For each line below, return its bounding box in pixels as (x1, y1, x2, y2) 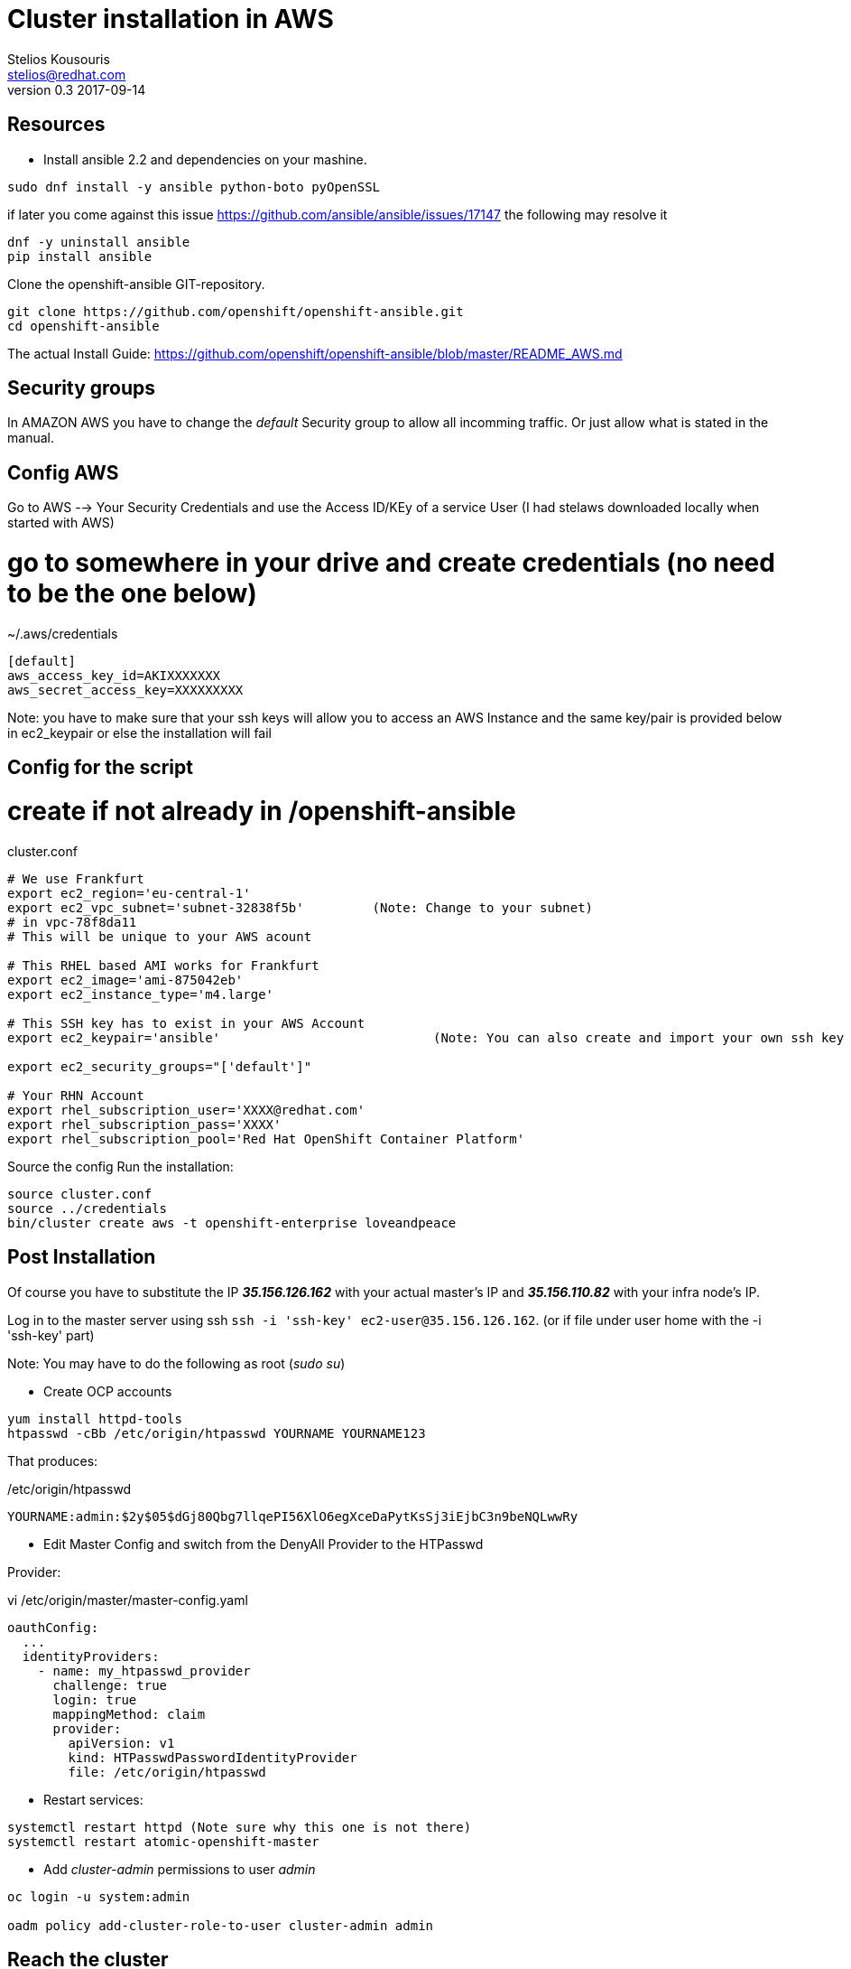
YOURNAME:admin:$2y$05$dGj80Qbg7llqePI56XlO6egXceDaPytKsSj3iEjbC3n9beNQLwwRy (7, 1508, 578, 1524)
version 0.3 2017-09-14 (7, 81, 146, 98)
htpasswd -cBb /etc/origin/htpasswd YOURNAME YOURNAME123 (7, 1425, 426, 1441)
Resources (7, 113, 106, 136)
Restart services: (43, 1791, 143, 1807)
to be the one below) (7, 578, 257, 610)
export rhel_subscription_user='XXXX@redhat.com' (7, 1102, 365, 1117)
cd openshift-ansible (7, 318, 160, 333)
